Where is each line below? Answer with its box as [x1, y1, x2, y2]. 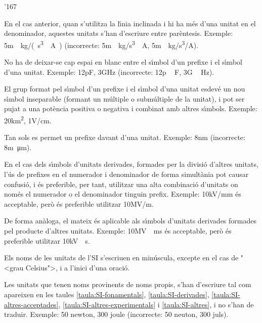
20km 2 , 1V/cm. [4, 114, 52, 125]
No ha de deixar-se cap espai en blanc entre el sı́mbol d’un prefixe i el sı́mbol [4, 57, 242, 67]
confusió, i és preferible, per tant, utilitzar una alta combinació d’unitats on [4, 178, 238, 189]
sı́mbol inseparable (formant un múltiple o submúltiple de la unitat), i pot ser [4, 93, 245, 104]
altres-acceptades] [4, 299, 59, 309]
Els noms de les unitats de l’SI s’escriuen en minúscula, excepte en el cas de [4, 252, 239, 263]
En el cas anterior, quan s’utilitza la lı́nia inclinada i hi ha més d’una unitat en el [4, 18, 256, 28]
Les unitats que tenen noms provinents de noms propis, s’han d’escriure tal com [4, 279, 251, 290]
